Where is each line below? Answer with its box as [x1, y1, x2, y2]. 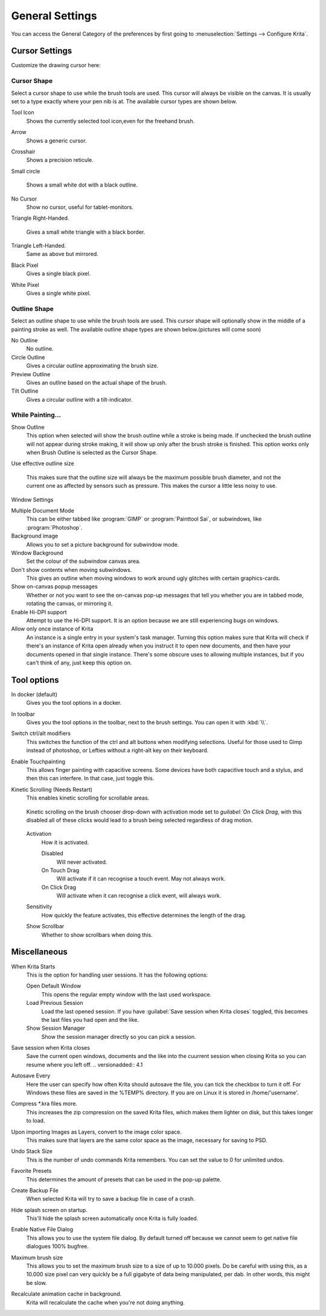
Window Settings [11, 496, 54, 503]
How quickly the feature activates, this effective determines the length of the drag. [41, 911, 247, 919]
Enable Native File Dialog [11, 1226, 74, 1233]
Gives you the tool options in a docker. [26, 699, 122, 707]
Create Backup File [11, 1187, 59, 1194]
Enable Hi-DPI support [11, 608, 67, 615]
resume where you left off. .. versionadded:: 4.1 [26, 1061, 143, 1068]
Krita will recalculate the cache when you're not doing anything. [26, 1298, 185, 1306]
